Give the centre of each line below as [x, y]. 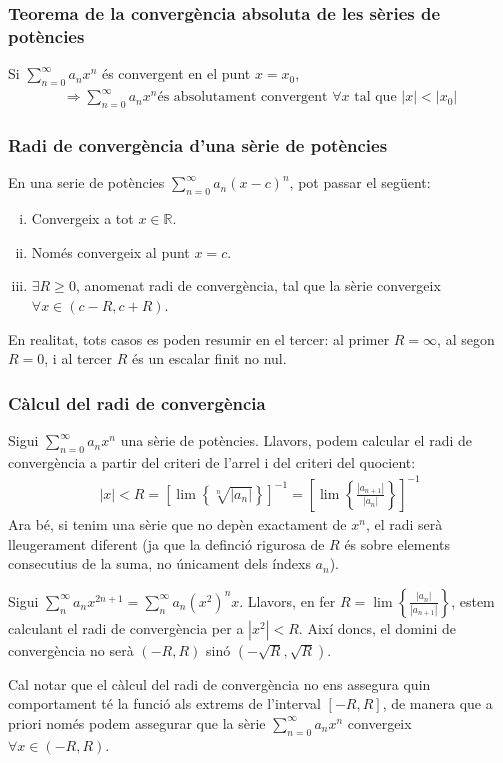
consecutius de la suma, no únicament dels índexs [159, 563]
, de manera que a [437, 703]
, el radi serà [404, 523]
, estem [473, 600]
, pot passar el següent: [360, 182]
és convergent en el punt [176, 73]
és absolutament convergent [242, 97]
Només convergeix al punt [110, 251]
